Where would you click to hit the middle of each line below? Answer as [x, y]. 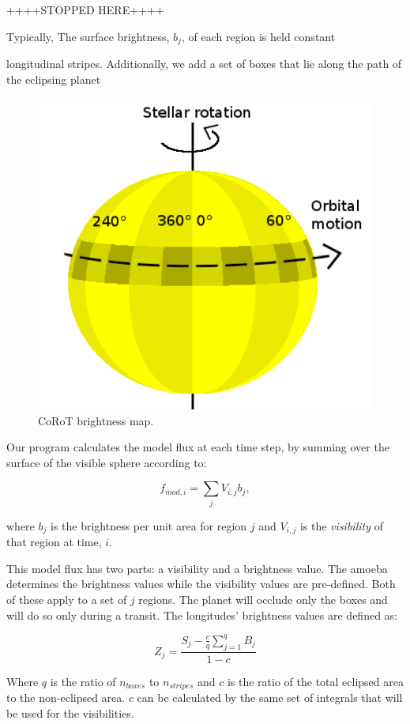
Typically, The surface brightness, [88, 36]
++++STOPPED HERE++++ [85, 9]
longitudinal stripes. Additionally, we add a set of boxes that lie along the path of [204, 64]
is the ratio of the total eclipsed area [315, 681]
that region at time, [54, 542]
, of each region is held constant [258, 36]
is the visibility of [341, 525]
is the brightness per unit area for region [149, 525]
